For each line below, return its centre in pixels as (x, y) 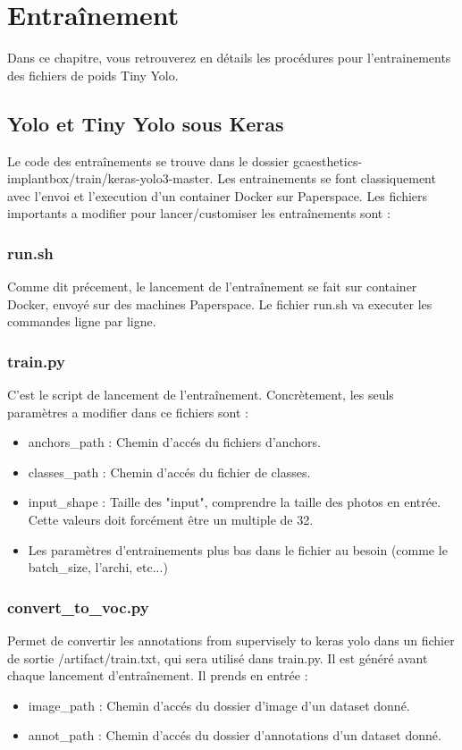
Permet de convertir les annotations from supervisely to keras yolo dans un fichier (231, 640)
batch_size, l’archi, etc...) (98, 567)
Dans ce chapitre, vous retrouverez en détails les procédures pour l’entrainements (229, 58)
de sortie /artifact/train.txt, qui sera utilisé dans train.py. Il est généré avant (218, 657)
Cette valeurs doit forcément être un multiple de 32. (171, 520)
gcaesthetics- (328, 160)
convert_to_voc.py (78, 607)
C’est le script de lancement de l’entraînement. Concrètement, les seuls (201, 395)
